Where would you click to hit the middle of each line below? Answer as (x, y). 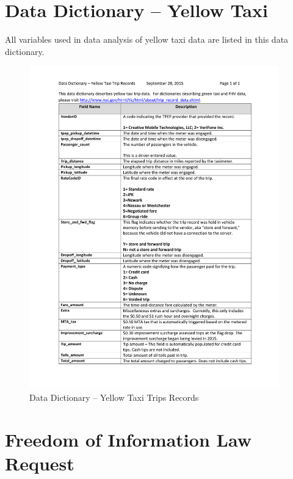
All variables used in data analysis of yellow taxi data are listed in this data (147, 39)
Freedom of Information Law (128, 439)
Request (40, 463)
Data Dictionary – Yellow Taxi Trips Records (114, 397)
